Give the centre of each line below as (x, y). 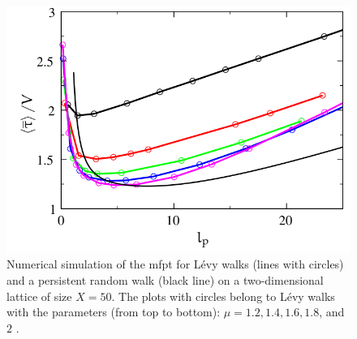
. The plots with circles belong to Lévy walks (223, 296)
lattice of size (39, 296)
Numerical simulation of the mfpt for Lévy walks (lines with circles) (175, 264)
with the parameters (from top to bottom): (114, 312)
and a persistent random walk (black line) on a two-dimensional (165, 280)
